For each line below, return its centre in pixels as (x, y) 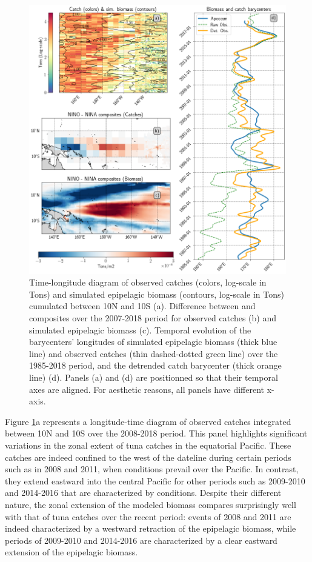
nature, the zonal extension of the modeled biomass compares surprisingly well (151, 504)
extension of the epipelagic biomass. (71, 552)
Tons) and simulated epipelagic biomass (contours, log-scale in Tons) (157, 294)
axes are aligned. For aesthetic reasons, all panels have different (147, 389)
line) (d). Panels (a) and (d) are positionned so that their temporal (154, 377)
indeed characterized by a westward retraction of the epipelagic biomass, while (151, 528)
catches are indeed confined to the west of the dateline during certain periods (148, 457)
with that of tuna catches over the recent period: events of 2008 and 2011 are (148, 516)
